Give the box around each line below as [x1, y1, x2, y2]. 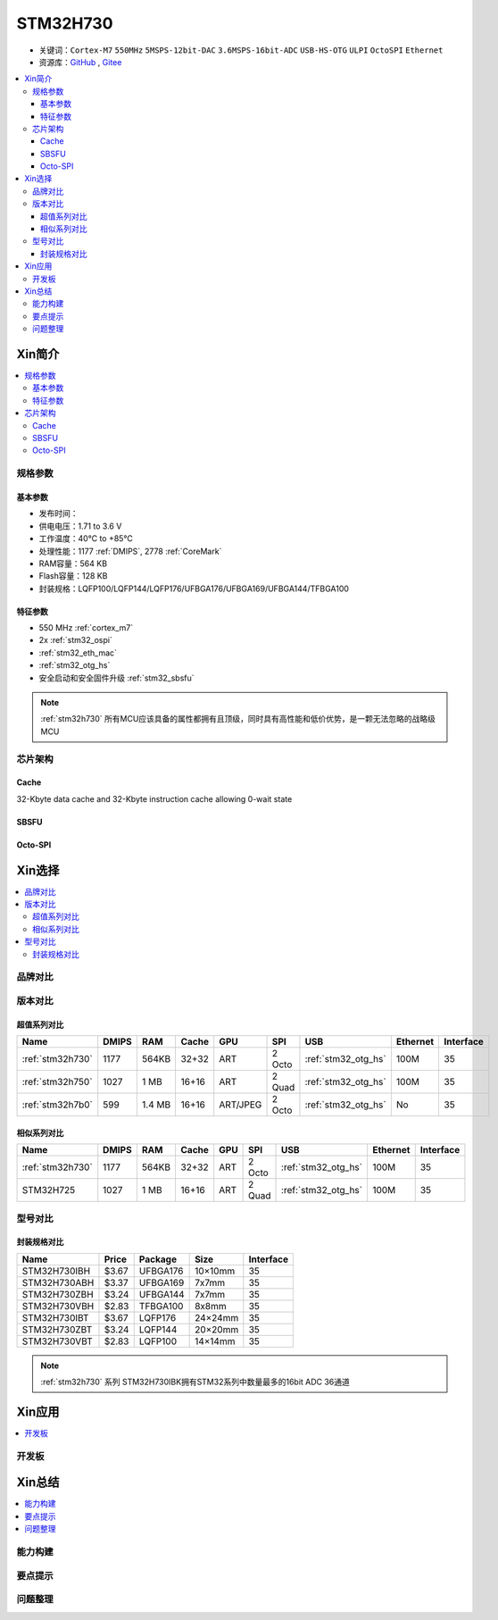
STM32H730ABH [21, 1276, 95, 1289]
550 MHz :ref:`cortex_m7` [38, 622, 134, 633]
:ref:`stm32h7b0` [21, 1098, 94, 1111]
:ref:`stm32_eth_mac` [38, 647, 118, 658]
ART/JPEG [219, 1098, 262, 1111]
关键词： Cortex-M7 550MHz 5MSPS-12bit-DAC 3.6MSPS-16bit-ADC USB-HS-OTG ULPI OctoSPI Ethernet [38, 45, 444, 55]
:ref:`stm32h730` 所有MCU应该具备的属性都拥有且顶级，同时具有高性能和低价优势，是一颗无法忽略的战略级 [40, 714, 436, 724]
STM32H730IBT [21, 1311, 89, 1324]
